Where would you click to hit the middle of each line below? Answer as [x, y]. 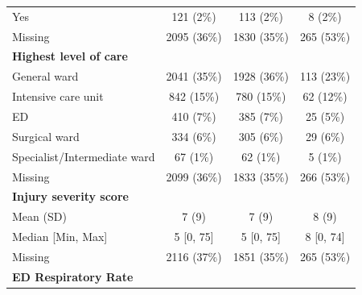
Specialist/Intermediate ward [84, 156]
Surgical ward [46, 136]
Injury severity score [70, 196]
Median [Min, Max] [60, 237]
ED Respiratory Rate [73, 276]
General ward [45, 76]
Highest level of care [70, 56]
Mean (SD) [39, 216]
